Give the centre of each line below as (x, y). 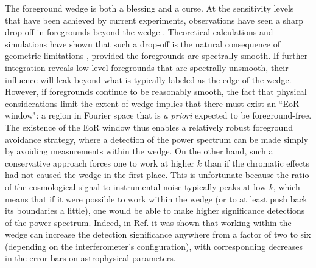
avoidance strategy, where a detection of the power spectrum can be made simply (157, 139)
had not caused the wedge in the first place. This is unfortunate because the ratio (157, 175)
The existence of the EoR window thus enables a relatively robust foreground (149, 127)
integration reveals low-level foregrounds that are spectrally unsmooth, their (147, 67)
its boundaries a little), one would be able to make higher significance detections (155, 211)
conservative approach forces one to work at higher (100, 163)
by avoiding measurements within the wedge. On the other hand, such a (139, 151)
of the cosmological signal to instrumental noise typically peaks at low (135, 186)
